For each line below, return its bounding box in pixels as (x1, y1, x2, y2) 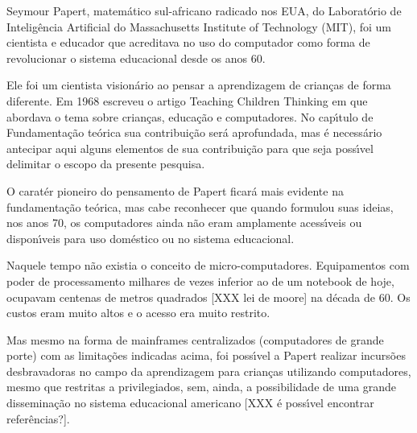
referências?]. (6, 410, 70, 427)
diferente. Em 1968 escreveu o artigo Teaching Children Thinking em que (6, 92, 368, 109)
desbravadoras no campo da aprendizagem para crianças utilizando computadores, (6, 362, 411, 379)
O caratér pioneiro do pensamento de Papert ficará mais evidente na (6, 182, 344, 199)
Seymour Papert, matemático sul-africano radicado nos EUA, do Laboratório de (6, 2, 402, 19)
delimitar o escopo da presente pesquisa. (6, 155, 205, 172)
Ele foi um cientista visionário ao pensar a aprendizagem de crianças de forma (6, 76, 391, 93)
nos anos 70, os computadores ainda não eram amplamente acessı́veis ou (6, 214, 362, 231)
